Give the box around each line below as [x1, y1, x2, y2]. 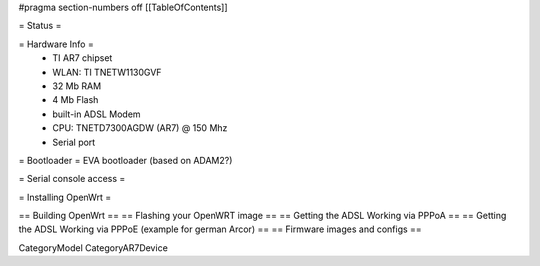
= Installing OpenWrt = [18, 191, 112, 203]
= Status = [18, 20, 62, 32]
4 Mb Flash [52, 94, 99, 106]
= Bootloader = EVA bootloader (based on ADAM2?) [18, 154, 233, 166]
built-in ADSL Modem [52, 108, 141, 120]
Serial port [52, 136, 96, 148]
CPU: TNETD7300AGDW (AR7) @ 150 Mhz [52, 122, 228, 134]
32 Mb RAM [52, 80, 102, 92]
